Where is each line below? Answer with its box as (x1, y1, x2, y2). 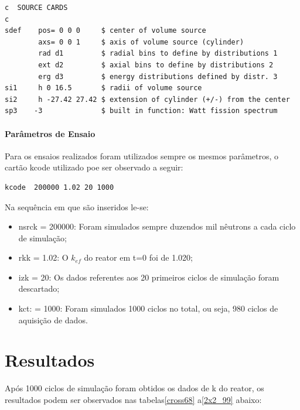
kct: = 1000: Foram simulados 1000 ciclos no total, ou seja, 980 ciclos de (18, 302, 278, 315)
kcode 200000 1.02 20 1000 (5, 183, 114, 192)
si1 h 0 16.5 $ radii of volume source (5, 84, 202, 93)
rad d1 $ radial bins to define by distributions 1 (38, 49, 278, 58)
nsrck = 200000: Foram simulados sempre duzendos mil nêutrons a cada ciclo (18, 220, 296, 233)
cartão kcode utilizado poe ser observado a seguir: (5, 161, 183, 173)
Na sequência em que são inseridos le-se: (5, 200, 149, 213)
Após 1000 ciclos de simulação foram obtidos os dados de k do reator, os (5, 382, 264, 394)
